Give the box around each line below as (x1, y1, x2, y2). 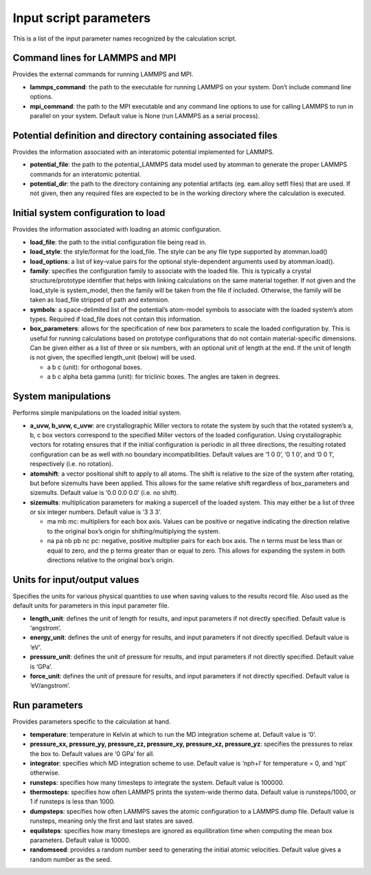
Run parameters (12, 700, 83, 711)
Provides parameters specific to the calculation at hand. (12, 718, 171, 726)
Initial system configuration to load (12, 207, 166, 219)
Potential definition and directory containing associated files (12, 129, 278, 141)
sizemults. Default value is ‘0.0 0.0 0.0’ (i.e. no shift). (30, 489, 179, 497)
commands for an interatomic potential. (30, 170, 142, 178)
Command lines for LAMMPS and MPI (12, 52, 177, 64)
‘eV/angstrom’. (30, 681, 70, 690)
